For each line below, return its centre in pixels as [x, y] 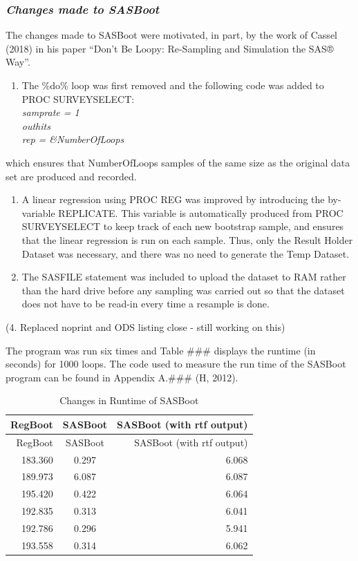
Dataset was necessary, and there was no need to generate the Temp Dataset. [186, 253]
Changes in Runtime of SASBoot [129, 400]
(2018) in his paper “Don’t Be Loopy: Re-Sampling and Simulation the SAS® [170, 48]
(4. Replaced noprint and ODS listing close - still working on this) [145, 326]
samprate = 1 [50, 112]
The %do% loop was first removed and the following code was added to [173, 85]
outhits [36, 125]
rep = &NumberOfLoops [73, 139]
